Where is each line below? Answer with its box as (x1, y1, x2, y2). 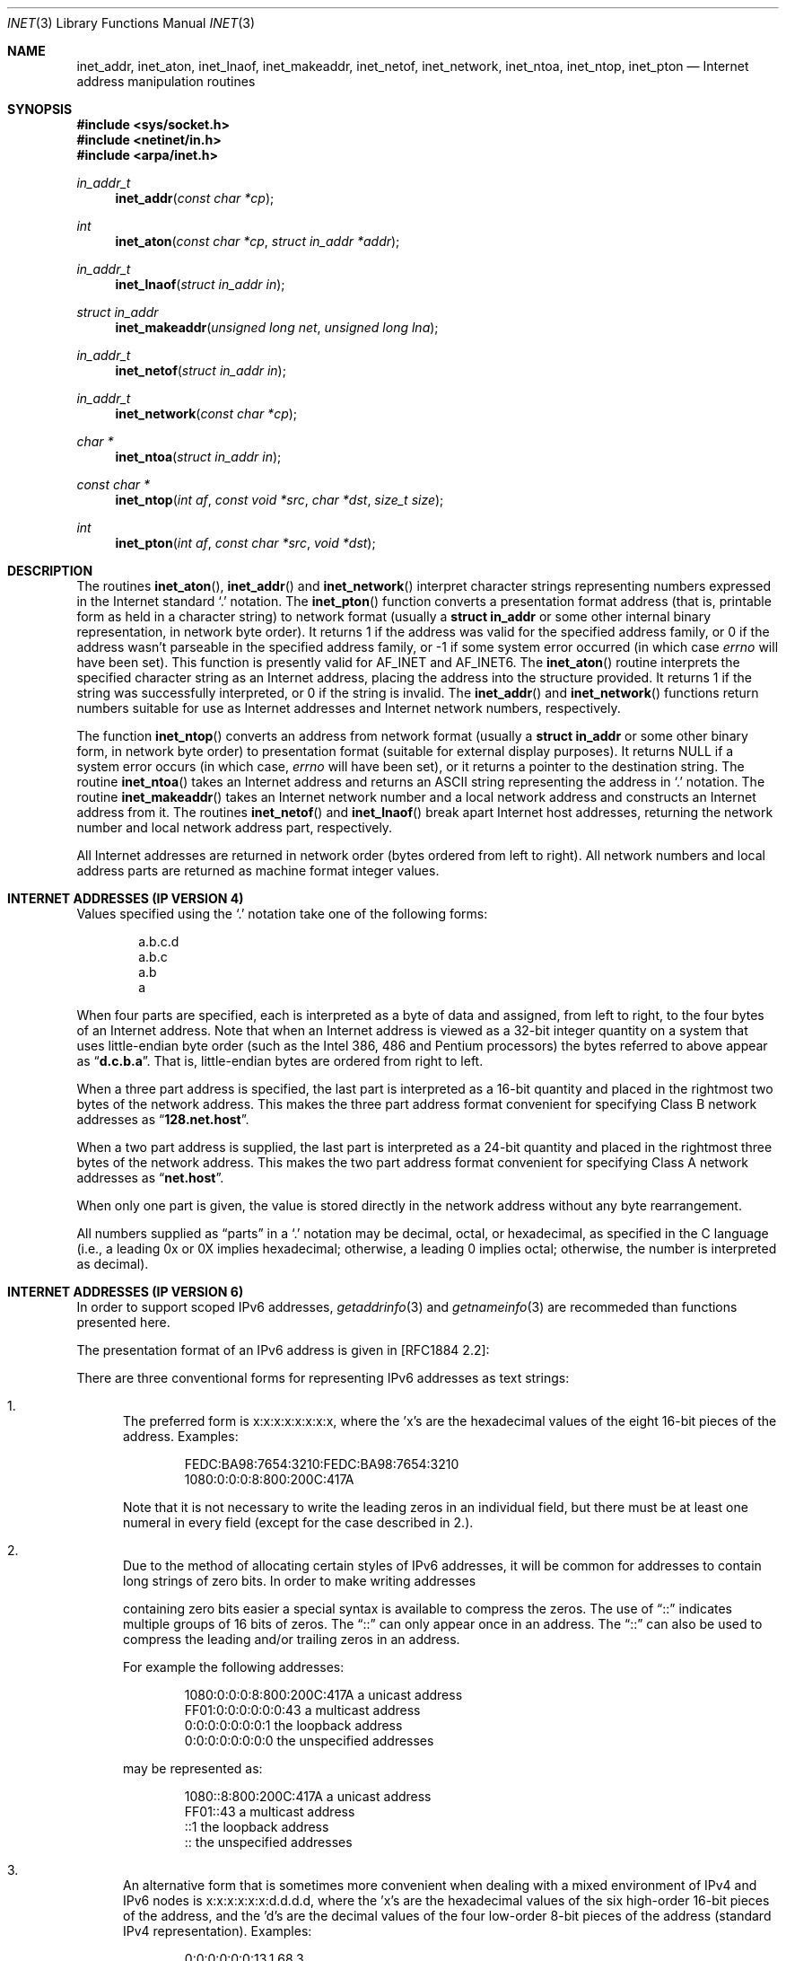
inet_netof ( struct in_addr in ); (115, 363, 286, 378)
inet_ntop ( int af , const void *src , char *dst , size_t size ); (115, 492, 444, 507)
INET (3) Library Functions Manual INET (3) (7, 15, 256, 31)
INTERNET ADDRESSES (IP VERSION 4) (7, 891, 244, 906)
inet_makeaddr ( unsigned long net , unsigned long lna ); (115, 320, 439, 335)
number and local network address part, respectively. (76, 820, 393, 835)
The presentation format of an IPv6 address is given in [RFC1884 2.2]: (76, 1342, 490, 1358)
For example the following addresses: (123, 1659, 345, 1675)
